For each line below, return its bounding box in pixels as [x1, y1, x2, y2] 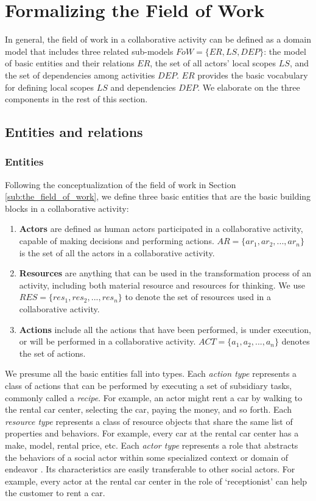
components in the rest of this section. [5, 93, 148, 105]
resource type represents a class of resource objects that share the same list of [5, 415, 293, 427]
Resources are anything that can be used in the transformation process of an [19, 267, 311, 279]
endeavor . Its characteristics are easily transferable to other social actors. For [5, 463, 295, 475]
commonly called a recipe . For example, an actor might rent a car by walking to [5, 391, 303, 404]
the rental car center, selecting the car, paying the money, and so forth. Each [5, 403, 292, 416]
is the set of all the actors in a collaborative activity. [19, 246, 215, 259]
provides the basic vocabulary [197, 68, 308, 81]
